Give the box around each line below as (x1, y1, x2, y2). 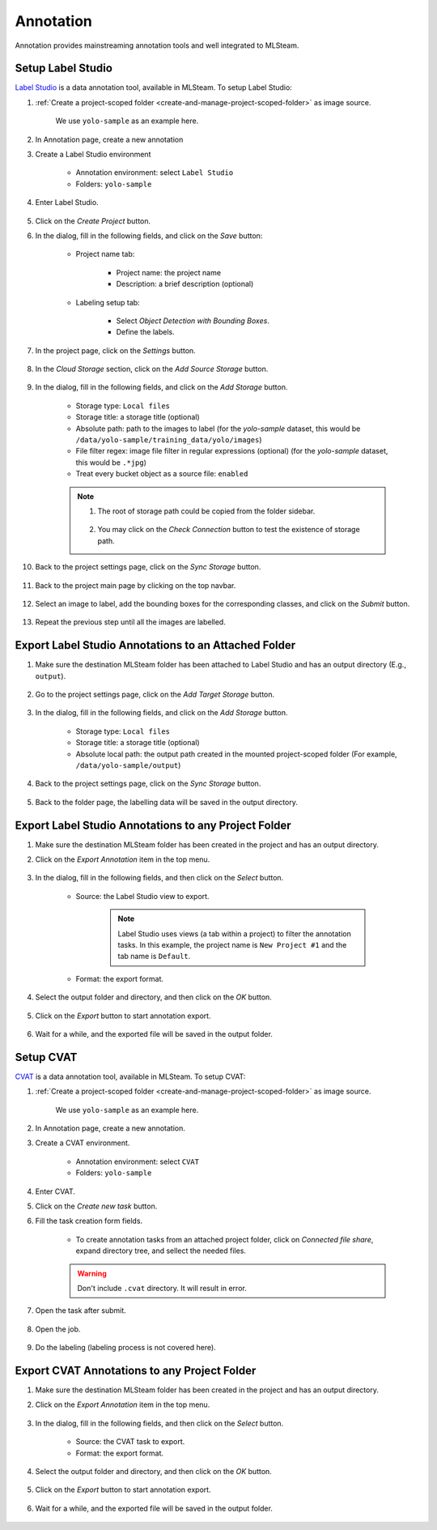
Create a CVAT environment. (35, 1138, 130, 1148)
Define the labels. (116, 327, 175, 337)
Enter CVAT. (35, 1187, 76, 1196)
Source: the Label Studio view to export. (75, 891, 210, 901)
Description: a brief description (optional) (116, 279, 254, 289)
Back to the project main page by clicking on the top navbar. (35, 580, 236, 590)
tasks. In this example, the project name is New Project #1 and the (117, 940, 347, 950)
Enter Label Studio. (35, 198, 99, 207)
